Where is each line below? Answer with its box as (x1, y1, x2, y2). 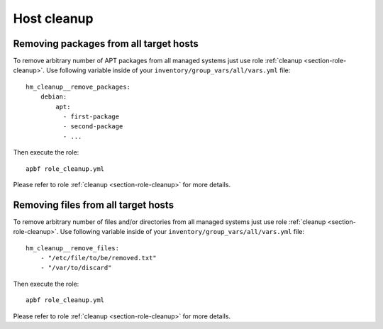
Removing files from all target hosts (13, 199, 174, 211)
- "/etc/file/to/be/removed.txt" (40, 254, 157, 262)
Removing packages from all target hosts (13, 38, 199, 50)
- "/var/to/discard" (40, 264, 112, 272)
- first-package (62, 113, 120, 121)
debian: (40, 93, 67, 101)
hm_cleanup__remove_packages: (26, 82, 131, 91)
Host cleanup (13, 11, 94, 26)
